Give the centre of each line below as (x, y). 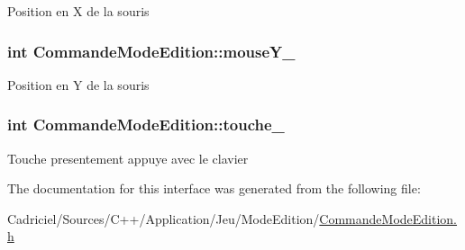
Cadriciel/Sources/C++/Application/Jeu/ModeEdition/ (164, 218)
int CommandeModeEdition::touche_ (146, 125)
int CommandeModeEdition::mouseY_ (151, 51)
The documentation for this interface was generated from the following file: (214, 188)
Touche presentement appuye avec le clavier (128, 158)
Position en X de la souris (78, 11)
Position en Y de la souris (78, 84)
